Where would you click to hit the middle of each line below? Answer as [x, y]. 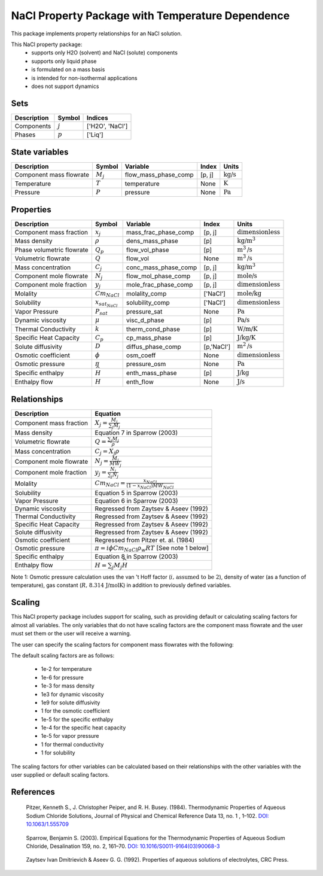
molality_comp [146, 293]
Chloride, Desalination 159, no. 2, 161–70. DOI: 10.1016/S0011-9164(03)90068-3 [123, 846]
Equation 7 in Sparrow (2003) [136, 433]
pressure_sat [144, 312]
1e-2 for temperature [66, 669]
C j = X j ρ [107, 452]
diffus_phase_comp [154, 346]
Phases [25, 135]
